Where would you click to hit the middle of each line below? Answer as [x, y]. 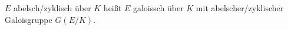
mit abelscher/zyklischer [240, 8]
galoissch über [158, 8]
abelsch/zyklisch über [52, 8]
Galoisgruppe [29, 19]
